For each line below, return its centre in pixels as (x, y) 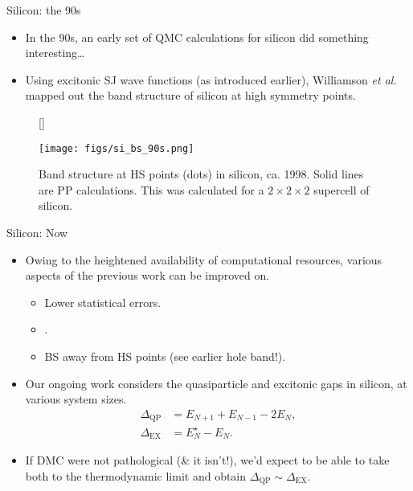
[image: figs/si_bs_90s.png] (117, 148)
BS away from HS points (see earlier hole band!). (165, 356)
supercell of (341, 189)
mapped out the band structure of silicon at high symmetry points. (190, 95)
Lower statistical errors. (103, 302)
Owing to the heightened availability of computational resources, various (204, 259)
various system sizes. (76, 399)
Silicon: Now (37, 232)
